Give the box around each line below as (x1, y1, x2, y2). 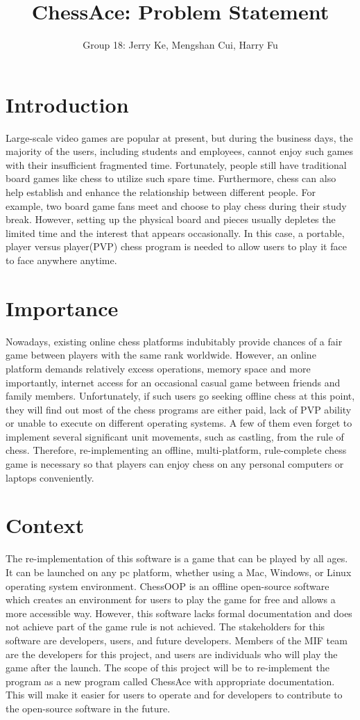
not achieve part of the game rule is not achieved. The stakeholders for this (6, 619, 325, 634)
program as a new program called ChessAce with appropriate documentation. (6, 673, 335, 688)
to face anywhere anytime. (6, 253, 117, 267)
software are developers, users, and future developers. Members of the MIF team (6, 632, 348, 647)
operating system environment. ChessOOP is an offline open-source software (6, 578, 329, 593)
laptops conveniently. (6, 470, 94, 484)
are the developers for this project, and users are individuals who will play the (6, 646, 338, 661)
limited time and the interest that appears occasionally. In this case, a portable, (6, 225, 345, 240)
